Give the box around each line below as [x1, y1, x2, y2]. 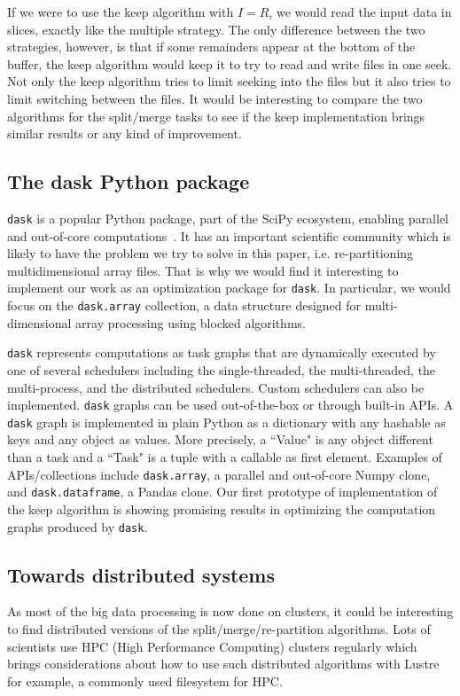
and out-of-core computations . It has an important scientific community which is [7, 226, 451, 245]
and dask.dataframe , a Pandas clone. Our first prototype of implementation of [7, 482, 438, 501]
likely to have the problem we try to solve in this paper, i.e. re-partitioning [7, 244, 414, 262]
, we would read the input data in [269, 3, 452, 20]
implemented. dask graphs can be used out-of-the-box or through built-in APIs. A [7, 395, 454, 414]
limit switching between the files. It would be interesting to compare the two [7, 89, 423, 107]
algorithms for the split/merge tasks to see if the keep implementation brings [7, 106, 425, 125]
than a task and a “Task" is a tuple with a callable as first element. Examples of [7, 448, 442, 466]
